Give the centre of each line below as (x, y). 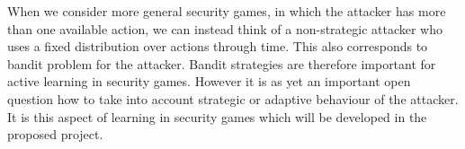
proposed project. (55, 134)
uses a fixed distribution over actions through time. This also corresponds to (218, 46)
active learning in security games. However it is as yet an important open (209, 81)
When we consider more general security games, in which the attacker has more (227, 11)
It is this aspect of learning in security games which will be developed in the (217, 116)
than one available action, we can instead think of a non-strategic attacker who (225, 28)
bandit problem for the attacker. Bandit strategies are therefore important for (222, 63)
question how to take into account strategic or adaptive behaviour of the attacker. (233, 98)
